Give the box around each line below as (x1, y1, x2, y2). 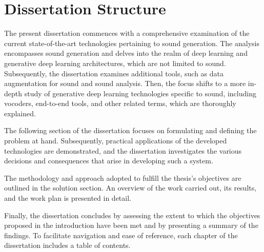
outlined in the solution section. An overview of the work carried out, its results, (4, 182, 257, 193)
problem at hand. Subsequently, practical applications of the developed (4, 135, 227, 146)
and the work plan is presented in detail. (4, 193, 131, 203)
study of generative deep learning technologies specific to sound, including (24, 88, 256, 98)
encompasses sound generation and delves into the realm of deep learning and (4, 48, 248, 58)
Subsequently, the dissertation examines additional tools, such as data (4, 68, 224, 78)
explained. (4, 108, 36, 118)
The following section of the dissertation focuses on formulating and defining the (4, 125, 257, 136)
